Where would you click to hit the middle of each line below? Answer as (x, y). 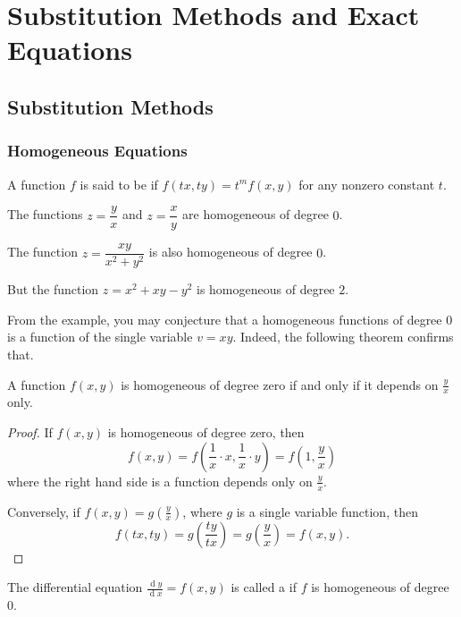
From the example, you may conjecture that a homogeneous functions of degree (225, 319)
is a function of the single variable (100, 337)
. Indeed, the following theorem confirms (343, 337)
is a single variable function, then (327, 511)
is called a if (264, 587)
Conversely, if (44, 511)
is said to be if (119, 184)
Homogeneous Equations (97, 151)
